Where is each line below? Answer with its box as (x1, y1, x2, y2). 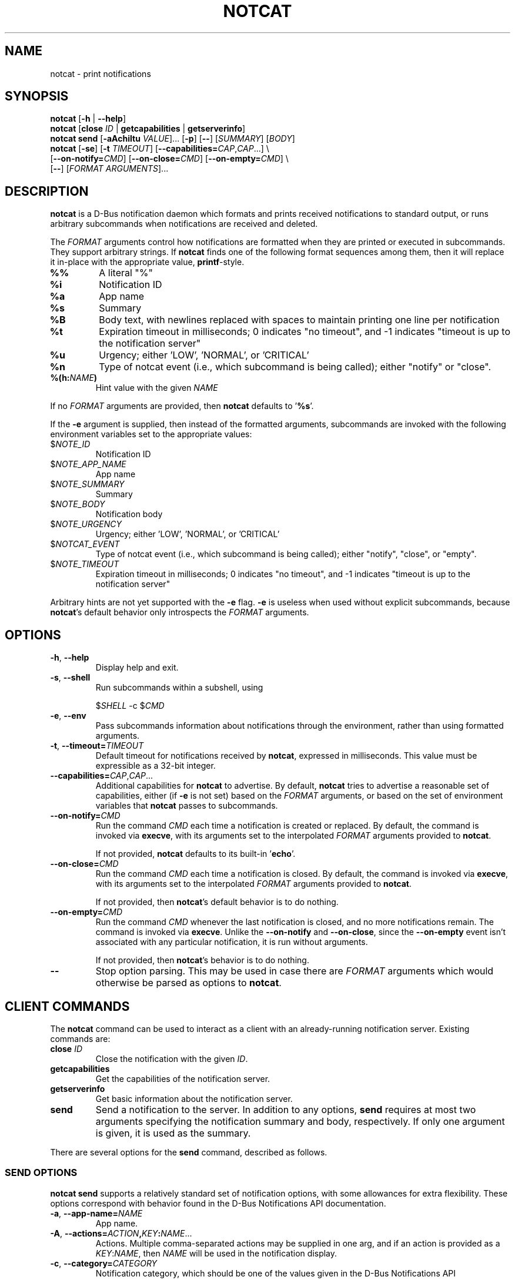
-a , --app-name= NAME (50, 1208, 143, 1218)
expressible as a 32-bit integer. (95, 760, 216, 771)
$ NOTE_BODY (50, 499, 105, 510)
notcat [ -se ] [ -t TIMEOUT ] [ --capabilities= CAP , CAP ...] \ (50, 143, 269, 154)
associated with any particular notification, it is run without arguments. (95, 937, 368, 947)
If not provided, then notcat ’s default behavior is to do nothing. (95, 897, 339, 907)
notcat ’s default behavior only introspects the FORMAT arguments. (50, 607, 309, 618)
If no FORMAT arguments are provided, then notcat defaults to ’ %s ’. (50, 401, 314, 411)
